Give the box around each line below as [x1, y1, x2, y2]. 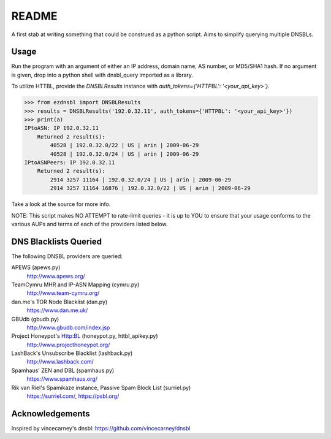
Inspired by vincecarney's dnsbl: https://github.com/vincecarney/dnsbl [11, 424, 191, 432]
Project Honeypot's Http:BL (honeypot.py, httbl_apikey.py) [11, 332, 159, 340]
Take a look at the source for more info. [11, 200, 111, 208]
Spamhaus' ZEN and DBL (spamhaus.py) [11, 367, 115, 374]
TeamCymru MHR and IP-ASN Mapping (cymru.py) [11, 281, 140, 288]
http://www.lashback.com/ [26, 358, 94, 365]
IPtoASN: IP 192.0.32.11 [24, 124, 99, 132]
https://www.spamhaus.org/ [26, 375, 98, 383]
